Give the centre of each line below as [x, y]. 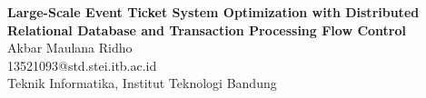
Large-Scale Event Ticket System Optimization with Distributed [213, 12]
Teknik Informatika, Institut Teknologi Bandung [142, 83]
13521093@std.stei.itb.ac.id [82, 65]
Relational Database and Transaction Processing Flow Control [207, 29]
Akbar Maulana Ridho [70, 48]
